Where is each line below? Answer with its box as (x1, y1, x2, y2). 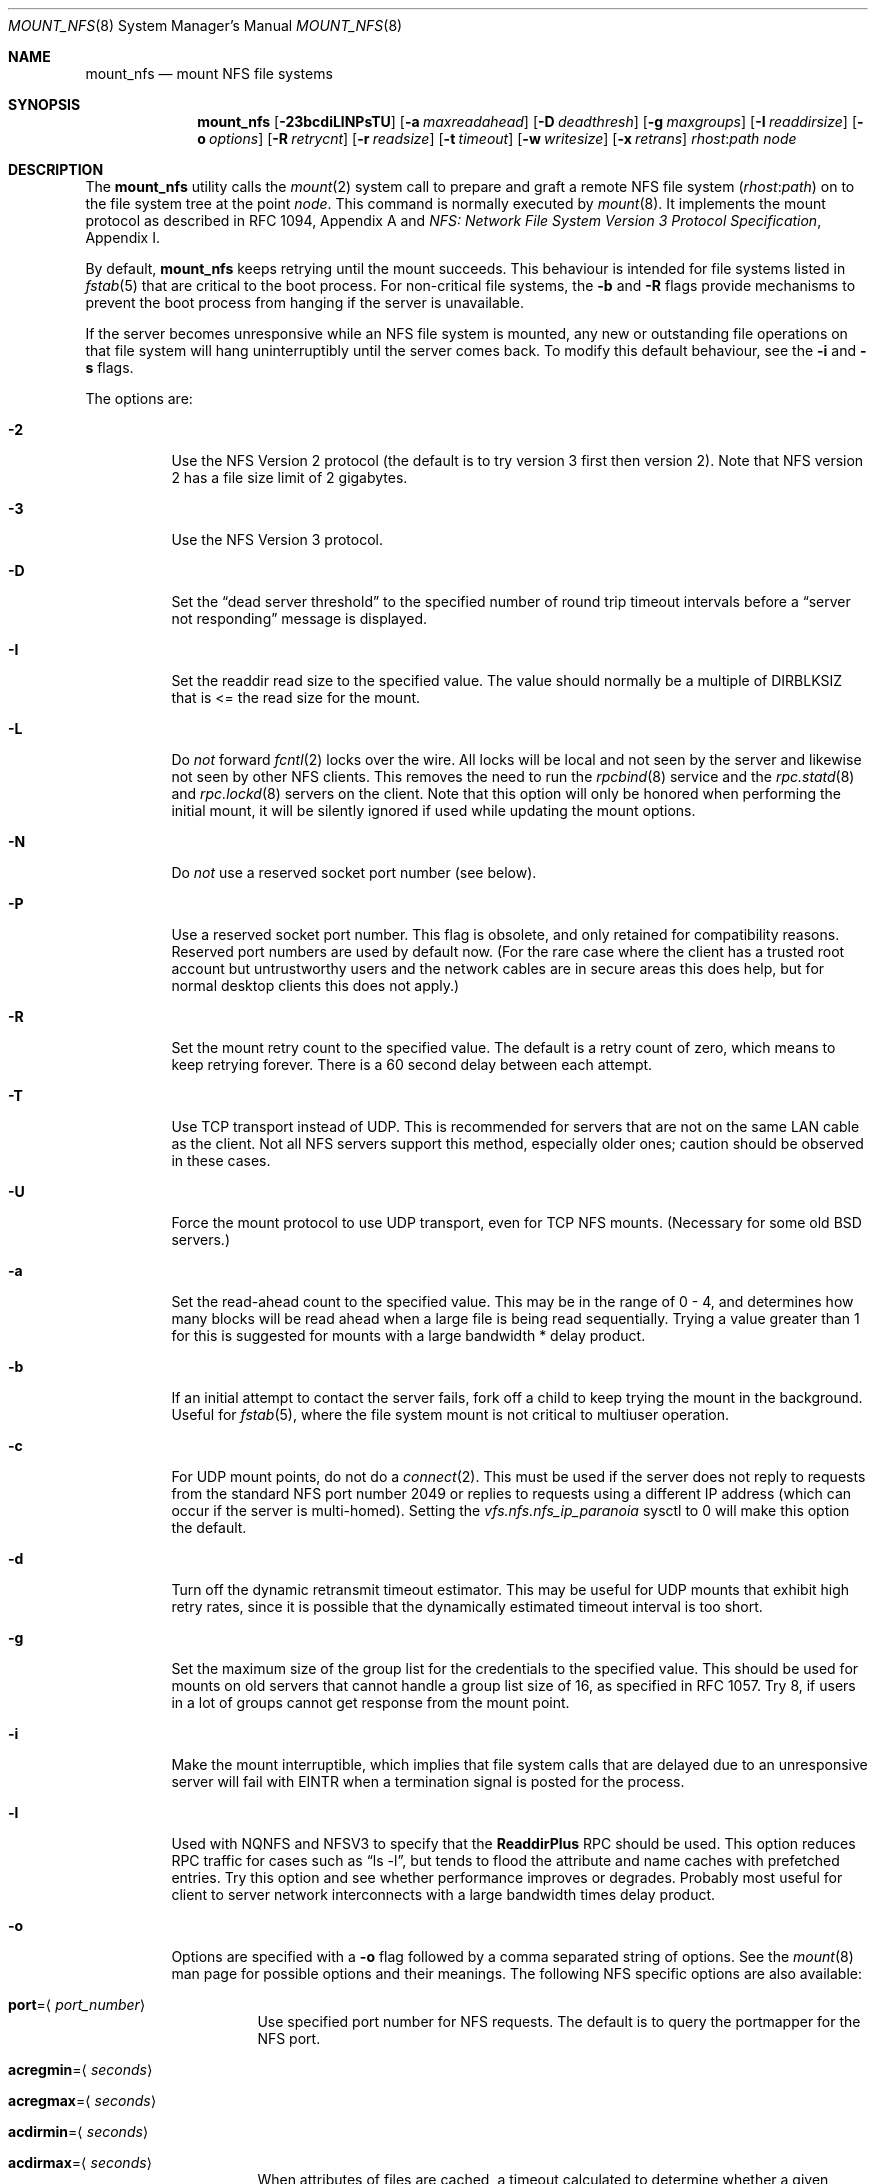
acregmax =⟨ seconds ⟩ (8, 2092, 157, 2109)
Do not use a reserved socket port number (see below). (171, 864, 537, 881)
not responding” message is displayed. (171, 610, 428, 627)
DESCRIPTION (8, 161, 104, 178)
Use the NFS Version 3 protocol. (171, 531, 383, 548)
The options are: (85, 390, 193, 407)
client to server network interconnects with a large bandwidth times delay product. (171, 1886, 716, 1903)
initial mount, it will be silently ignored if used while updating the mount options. (171, 802, 696, 819)
